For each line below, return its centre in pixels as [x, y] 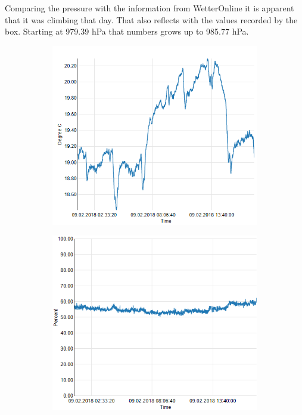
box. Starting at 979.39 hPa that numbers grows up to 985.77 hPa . [127, 31]
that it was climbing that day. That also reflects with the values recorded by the [151, 19]
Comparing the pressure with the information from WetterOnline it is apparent [150, 8]
